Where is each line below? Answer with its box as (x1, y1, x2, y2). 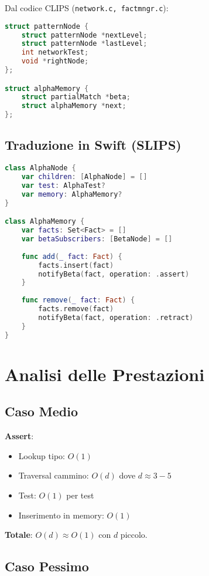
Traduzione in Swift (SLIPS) (5, 136, 181, 154)
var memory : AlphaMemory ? (21, 190, 122, 198)
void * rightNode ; (21, 57, 89, 66)
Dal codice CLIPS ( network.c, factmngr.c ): (5, 2, 169, 14)
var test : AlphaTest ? (21, 181, 105, 190)
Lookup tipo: (18, 449, 65, 462)
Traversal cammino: (18, 469, 89, 481)
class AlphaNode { (5, 164, 76, 173)
